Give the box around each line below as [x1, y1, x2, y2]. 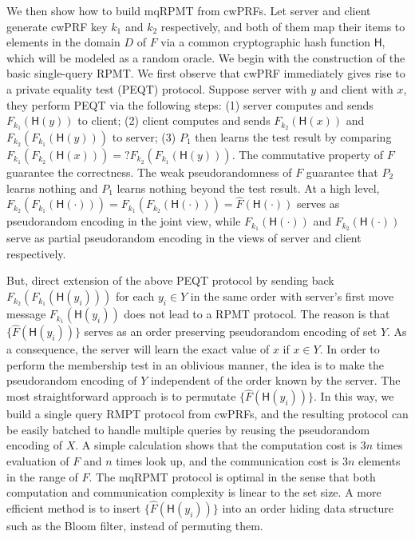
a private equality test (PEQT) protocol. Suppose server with [6, 80, 307, 97]
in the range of [6, 468, 78, 485]
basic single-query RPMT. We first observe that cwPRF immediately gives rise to [6, 65, 405, 82]
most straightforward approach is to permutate [6, 388, 236, 405]
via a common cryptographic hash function [160, 34, 371, 50]
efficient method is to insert [6, 500, 141, 517]
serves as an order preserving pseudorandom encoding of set [84, 323, 377, 340]
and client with [319, 80, 393, 97]
